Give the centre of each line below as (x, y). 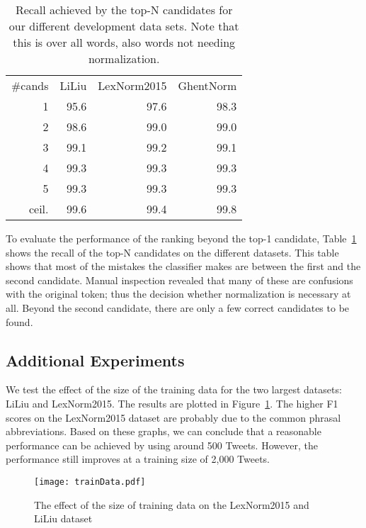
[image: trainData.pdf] (90, 482)
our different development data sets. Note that (124, 26)
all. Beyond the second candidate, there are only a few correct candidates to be (178, 307)
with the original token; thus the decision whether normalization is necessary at (178, 294)
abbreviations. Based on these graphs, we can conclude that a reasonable (164, 431)
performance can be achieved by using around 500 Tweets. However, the (162, 445)
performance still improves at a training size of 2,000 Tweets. (138, 459)
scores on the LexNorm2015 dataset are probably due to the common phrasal (173, 417)
